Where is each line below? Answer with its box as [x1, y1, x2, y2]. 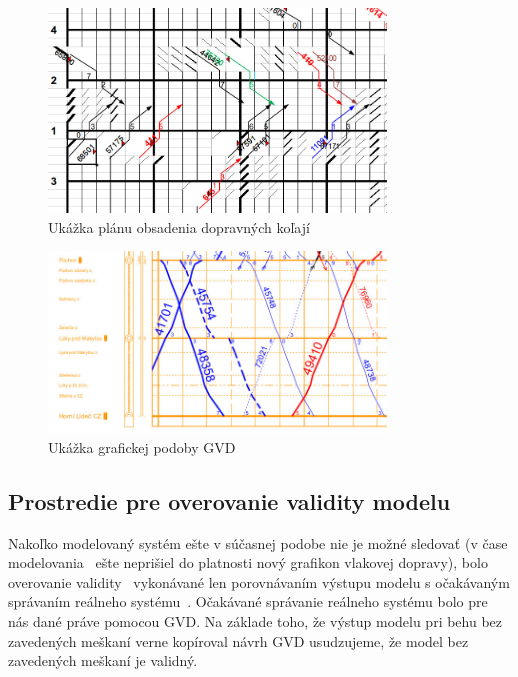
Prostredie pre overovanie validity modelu [8, 485, 451, 516]
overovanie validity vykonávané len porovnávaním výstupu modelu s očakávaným [8, 571, 510, 592]
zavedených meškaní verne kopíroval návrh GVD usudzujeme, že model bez [8, 630, 469, 651]
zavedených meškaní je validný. [8, 650, 198, 671]
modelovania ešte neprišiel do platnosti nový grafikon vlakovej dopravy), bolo [8, 552, 488, 573]
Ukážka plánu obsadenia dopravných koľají [48, 216, 310, 237]
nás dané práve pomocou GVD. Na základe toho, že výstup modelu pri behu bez [8, 610, 503, 631]
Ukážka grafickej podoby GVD [48, 436, 236, 457]
